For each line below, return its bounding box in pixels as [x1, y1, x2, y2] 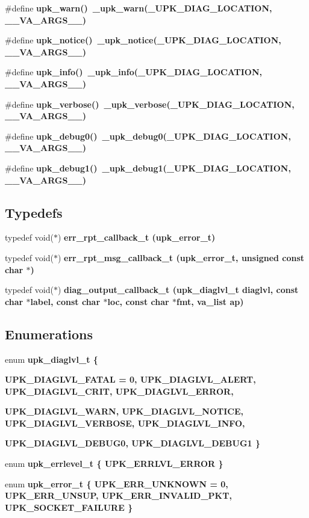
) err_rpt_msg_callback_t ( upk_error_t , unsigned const [57, 251, 305, 264]
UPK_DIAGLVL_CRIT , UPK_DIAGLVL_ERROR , [5, 384, 234, 397]
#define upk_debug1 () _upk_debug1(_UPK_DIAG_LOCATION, [5, 161, 291, 174]
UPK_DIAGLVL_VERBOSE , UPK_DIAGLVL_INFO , [5, 416, 245, 429]
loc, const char [107, 295, 169, 307]
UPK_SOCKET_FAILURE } [5, 501, 133, 513]
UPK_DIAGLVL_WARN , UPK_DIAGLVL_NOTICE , [5, 405, 244, 418]
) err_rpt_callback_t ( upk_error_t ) [57, 231, 216, 244]
